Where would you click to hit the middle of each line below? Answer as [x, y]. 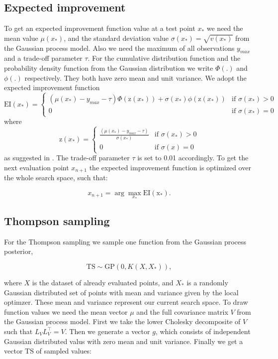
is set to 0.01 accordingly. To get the [193, 158]
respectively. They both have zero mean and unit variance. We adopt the [136, 77]
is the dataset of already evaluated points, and [103, 282]
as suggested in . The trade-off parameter [67, 158]
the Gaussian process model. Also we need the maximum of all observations [119, 48]
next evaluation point [37, 167]
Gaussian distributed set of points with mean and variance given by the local [121, 292]
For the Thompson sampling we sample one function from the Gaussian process [125, 241]
